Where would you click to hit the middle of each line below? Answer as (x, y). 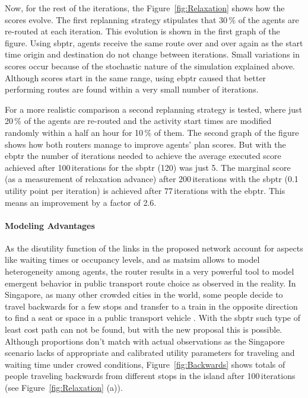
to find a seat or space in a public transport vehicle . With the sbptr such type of (153, 318)
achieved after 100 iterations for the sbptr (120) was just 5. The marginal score (148, 167)
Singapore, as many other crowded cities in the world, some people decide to (144, 294)
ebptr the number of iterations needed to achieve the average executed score (143, 156)
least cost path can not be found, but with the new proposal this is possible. (144, 329)
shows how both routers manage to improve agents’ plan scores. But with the (145, 144)
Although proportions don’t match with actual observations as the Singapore (145, 341)
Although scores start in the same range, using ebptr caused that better (136, 77)
